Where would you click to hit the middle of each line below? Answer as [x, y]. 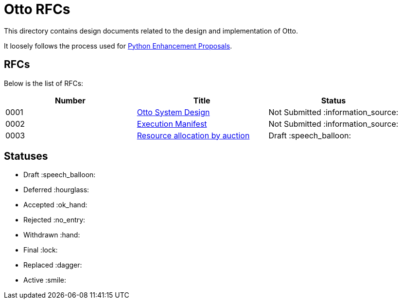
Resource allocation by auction [193, 135]
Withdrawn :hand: [52, 235]
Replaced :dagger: [53, 265]
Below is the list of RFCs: [44, 83]
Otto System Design [173, 112]
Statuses [26, 156]
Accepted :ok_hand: [55, 205]
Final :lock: [41, 250]
